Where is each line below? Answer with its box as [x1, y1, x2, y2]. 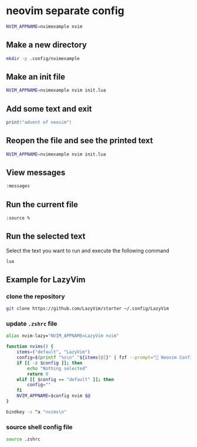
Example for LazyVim [6, 275, 86, 285]
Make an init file [6, 72, 66, 82]
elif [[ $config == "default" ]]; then [16, 376, 114, 382]
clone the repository [6, 292, 66, 300]
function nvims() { [6, 343, 54, 350]
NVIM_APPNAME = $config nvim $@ [16, 393, 91, 399]
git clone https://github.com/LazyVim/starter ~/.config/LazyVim [6, 306, 169, 312]
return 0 [27, 371, 49, 377]
